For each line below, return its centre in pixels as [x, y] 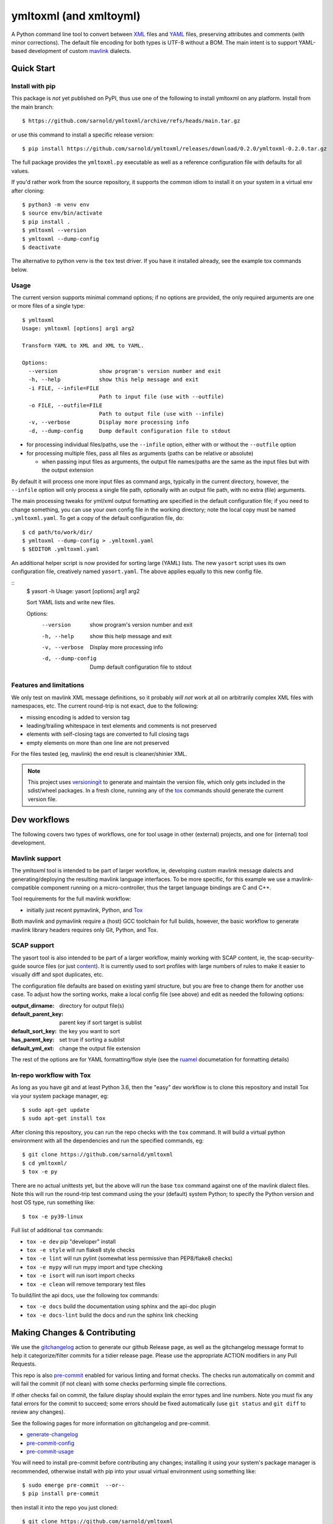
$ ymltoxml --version [54, 230]
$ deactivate [41, 247]
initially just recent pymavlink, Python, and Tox [85, 910]
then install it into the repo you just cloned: [65, 1507]
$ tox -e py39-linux [53, 1216]
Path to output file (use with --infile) [162, 414]
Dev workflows [40, 820]
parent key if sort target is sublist [101, 1023]
